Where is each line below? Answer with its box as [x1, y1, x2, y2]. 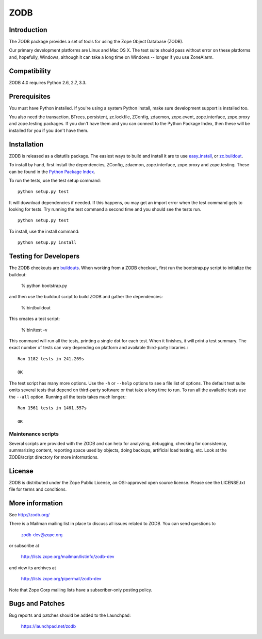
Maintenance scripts [9, 431, 59, 437]
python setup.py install [17, 240, 77, 245]
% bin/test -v [21, 327, 48, 333]
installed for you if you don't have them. [9, 128, 89, 133]
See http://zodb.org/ [9, 511, 50, 517]
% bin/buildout [21, 304, 51, 310]
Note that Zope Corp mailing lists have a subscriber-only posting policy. [9, 587, 152, 592]
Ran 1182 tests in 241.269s [17, 356, 84, 361]
